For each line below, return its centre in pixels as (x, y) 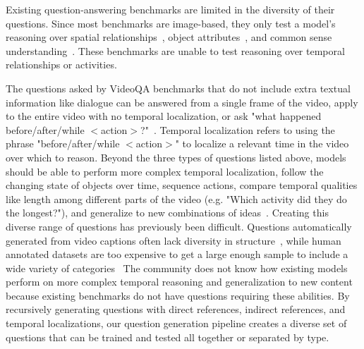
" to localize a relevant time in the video (262, 143)
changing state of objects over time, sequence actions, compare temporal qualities (182, 185)
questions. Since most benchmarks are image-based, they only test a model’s (171, 23)
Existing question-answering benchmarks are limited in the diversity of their (170, 9)
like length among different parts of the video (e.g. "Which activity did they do (176, 198)
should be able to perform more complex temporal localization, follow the (165, 171)
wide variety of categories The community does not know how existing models (177, 268)
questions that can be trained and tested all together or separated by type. (168, 337)
